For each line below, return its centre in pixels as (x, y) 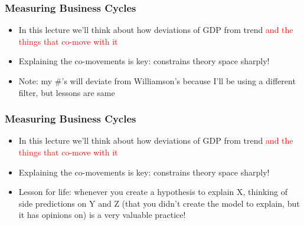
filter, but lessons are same (67, 92)
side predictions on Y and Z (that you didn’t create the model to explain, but (159, 203)
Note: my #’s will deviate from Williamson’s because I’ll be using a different (157, 81)
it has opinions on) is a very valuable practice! (102, 215)
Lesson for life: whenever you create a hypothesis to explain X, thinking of (153, 192)
